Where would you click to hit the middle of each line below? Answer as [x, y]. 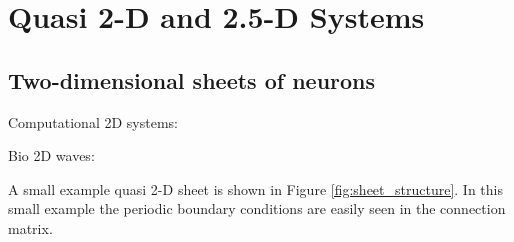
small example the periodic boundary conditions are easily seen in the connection [257, 208]
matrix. [30, 227]
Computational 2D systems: [93, 121]
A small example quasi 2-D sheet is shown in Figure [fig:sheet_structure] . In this [256, 188]
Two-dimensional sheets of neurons [192, 79]
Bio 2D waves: [51, 155]
